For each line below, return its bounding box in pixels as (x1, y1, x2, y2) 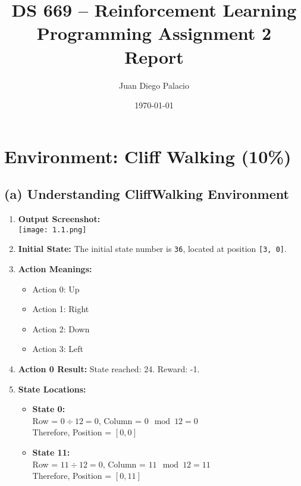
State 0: (32, 403, 65, 415)
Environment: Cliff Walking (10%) (4, 144, 291, 168)
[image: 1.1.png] (18, 225, 87, 234)
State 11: (32, 445, 70, 458)
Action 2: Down (32, 322, 90, 335)
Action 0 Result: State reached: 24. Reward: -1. (18, 362, 200, 375)
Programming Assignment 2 (36, 21, 272, 45)
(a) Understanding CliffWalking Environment (4, 185, 289, 203)
